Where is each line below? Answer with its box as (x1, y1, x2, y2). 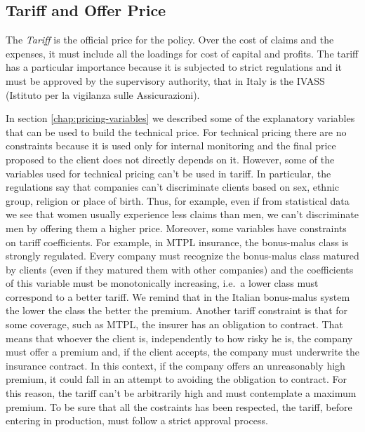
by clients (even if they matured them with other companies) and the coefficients (6, 262, 354, 276)
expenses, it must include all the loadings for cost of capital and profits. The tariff (6, 46, 359, 60)
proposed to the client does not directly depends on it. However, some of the (6, 151, 335, 166)
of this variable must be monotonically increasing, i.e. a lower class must (6, 276, 319, 290)
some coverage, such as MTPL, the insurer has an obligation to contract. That (6, 317, 343, 332)
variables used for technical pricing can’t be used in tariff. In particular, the (6, 166, 331, 180)
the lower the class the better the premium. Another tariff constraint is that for (6, 303, 348, 318)
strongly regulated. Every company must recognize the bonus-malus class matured (6, 248, 359, 263)
